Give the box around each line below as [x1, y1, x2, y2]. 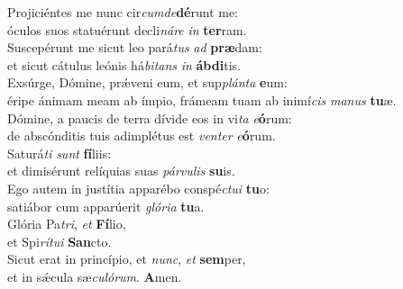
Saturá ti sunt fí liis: [7, 143, 112, 162]
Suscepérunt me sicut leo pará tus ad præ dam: [7, 38, 262, 57]
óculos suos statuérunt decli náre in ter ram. [7, 20, 247, 39]
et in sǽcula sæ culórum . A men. [7, 266, 182, 285]
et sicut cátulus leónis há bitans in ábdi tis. [7, 55, 241, 74]
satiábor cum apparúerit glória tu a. [7, 196, 205, 215]
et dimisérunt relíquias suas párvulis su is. [7, 161, 235, 180]
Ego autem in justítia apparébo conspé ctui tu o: [7, 178, 270, 197]
